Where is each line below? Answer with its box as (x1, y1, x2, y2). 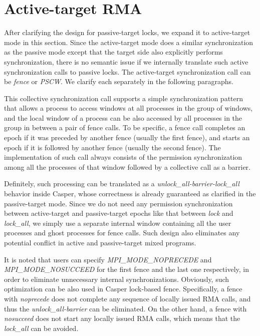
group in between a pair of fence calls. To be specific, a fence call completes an (4, 122, 245, 133)
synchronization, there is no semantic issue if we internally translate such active (4, 56, 248, 67)
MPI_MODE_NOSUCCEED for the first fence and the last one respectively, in (4, 264, 249, 274)
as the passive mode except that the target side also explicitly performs (4, 47, 223, 57)
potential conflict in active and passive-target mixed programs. (4, 237, 196, 247)
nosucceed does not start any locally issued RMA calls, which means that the (4, 313, 240, 323)
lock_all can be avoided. (4, 322, 79, 333)
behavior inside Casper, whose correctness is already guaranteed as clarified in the (4, 188, 256, 199)
